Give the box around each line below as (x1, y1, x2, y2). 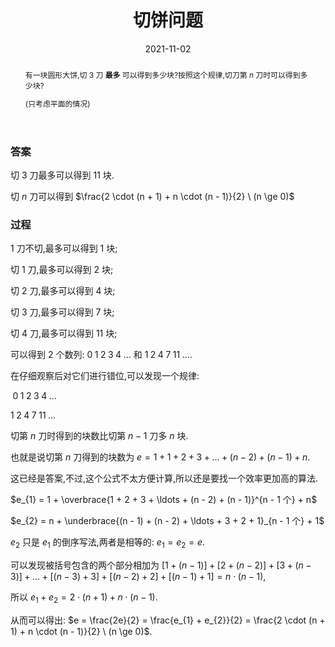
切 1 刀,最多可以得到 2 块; (10, 264, 114, 276)
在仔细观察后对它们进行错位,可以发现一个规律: (10, 370, 200, 382)
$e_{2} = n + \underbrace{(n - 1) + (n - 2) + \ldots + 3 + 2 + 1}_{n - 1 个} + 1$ (10, 515, 325, 527)
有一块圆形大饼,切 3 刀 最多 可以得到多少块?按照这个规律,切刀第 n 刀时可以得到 (24, 69, 301, 80)
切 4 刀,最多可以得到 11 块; (10, 327, 118, 340)
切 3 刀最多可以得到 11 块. (10, 169, 115, 181)
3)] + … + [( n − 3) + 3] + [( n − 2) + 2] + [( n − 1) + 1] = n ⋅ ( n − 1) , (10, 571, 267, 583)
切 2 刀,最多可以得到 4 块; (10, 285, 116, 297)
